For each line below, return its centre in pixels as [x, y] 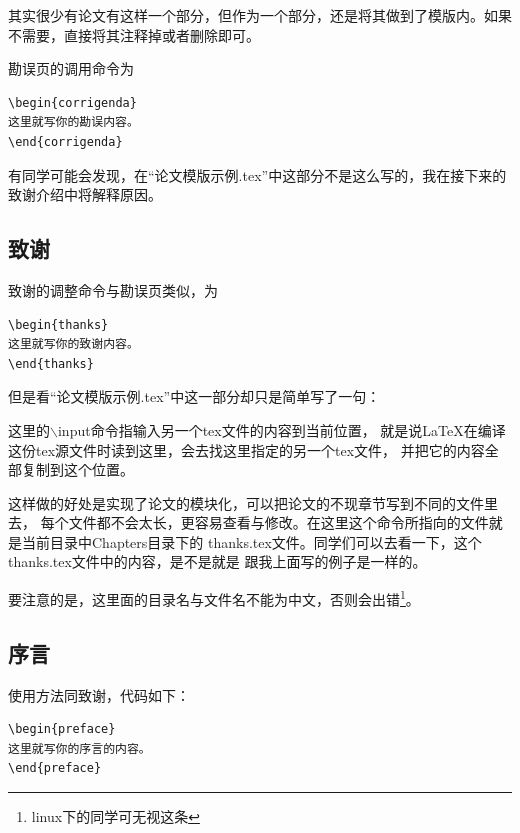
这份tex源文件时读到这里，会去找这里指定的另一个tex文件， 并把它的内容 [246, 449]
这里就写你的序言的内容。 [79, 748]
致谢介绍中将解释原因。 [85, 194]
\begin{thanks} [58, 324]
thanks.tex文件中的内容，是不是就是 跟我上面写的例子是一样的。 [217, 561]
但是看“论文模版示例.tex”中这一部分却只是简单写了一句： [194, 396]
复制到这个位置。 [77, 469]
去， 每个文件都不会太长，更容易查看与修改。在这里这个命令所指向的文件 [248, 522]
